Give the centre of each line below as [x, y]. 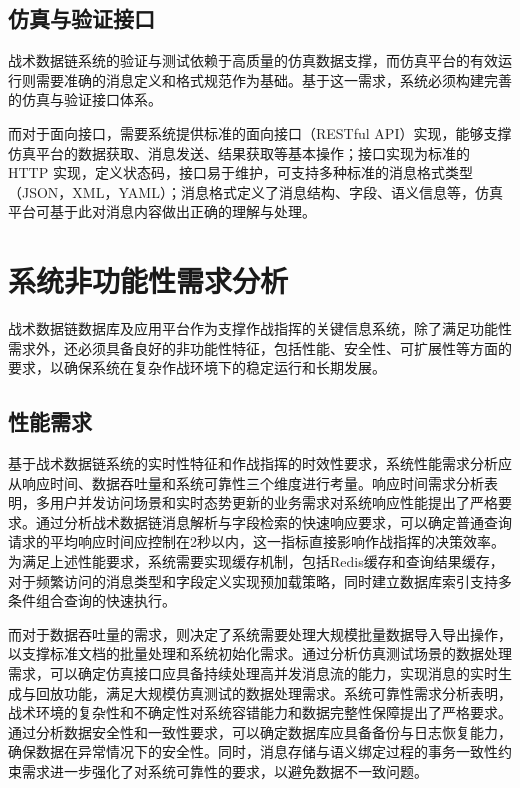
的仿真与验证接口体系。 [85, 99]
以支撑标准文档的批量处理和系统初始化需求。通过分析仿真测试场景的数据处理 [260, 653]
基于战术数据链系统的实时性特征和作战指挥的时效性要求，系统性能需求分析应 [260, 463]
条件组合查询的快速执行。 [92, 600]
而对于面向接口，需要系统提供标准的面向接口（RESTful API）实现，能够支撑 [260, 132]
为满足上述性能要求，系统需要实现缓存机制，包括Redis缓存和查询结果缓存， [256, 561]
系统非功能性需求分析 [148, 280]
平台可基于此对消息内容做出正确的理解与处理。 [162, 211]
